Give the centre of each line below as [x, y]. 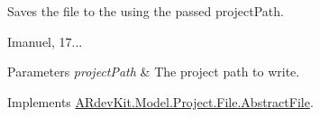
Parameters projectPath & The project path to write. [154, 72]
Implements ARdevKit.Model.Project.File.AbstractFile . [160, 101]
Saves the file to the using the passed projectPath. [146, 11]
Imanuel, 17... [45, 41]
